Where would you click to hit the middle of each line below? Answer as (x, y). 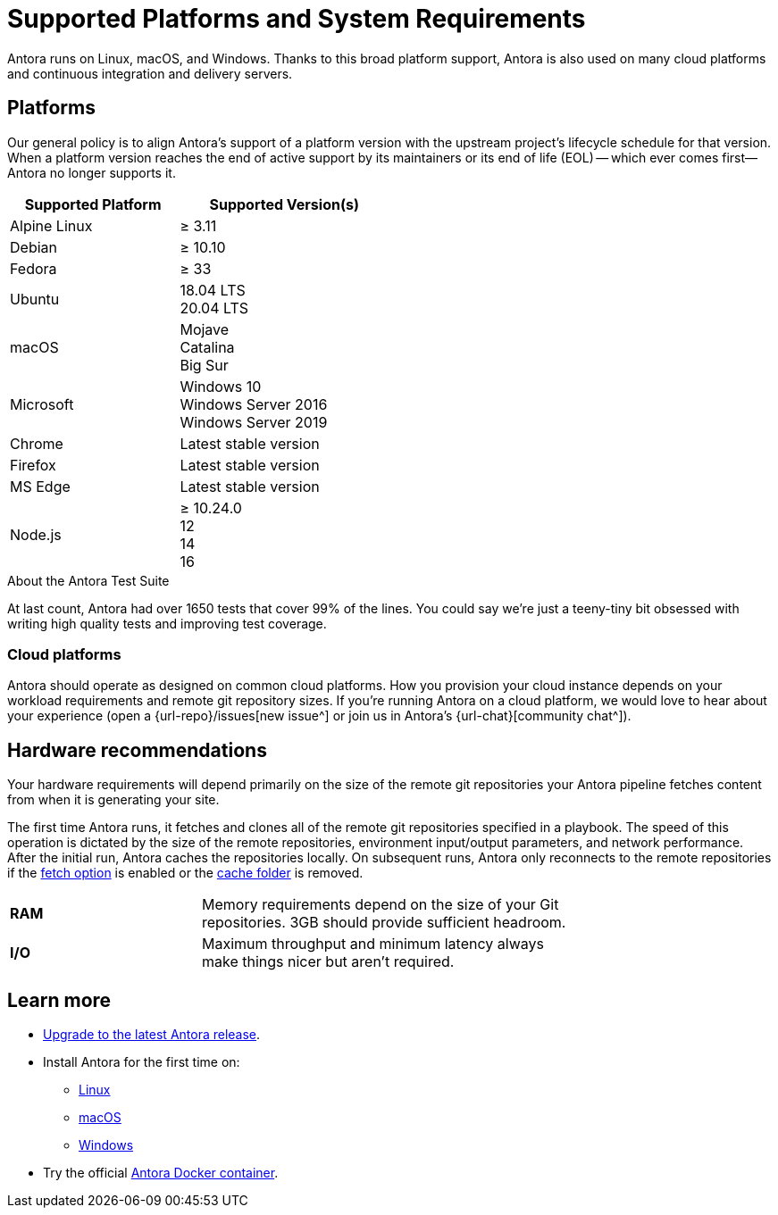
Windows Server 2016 (254, 404)
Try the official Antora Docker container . (161, 1173)
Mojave (205, 329)
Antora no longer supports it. (92, 172)
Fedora (33, 268)
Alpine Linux (51, 225)
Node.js (36, 534)
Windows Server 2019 (254, 422)
